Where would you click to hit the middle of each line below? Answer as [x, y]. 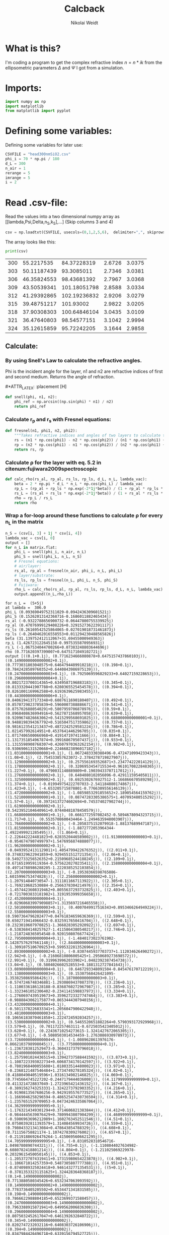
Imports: [23, 88]
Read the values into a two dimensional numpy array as [62, 217]
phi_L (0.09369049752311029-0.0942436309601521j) [58, 612]
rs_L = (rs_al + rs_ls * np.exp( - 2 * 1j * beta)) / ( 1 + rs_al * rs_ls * [89, 493]
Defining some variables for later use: [44, 145]
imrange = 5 [18, 178]
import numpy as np [26, 101]
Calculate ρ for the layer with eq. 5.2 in [53, 463]
